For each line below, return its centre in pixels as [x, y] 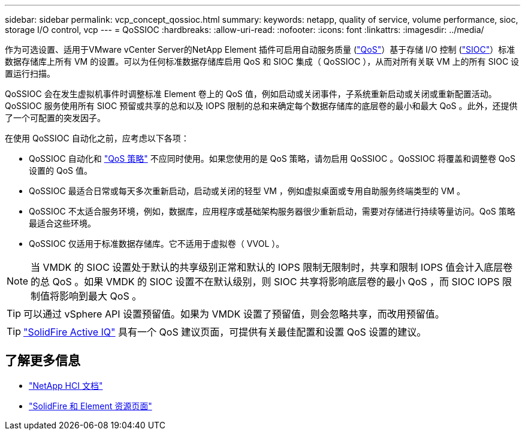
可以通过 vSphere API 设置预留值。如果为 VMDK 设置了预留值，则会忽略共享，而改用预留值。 [234, 314]
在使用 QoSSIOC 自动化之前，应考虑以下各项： [97, 138]
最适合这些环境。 [62, 223]
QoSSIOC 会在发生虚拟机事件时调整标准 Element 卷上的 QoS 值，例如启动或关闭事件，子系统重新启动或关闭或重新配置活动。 [251, 94]
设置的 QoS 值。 [61, 170]
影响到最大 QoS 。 [101, 296]
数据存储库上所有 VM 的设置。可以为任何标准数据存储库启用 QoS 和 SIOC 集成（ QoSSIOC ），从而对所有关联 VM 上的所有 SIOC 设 [262, 61]
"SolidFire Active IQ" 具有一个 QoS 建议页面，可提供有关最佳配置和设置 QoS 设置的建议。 [225, 332]
